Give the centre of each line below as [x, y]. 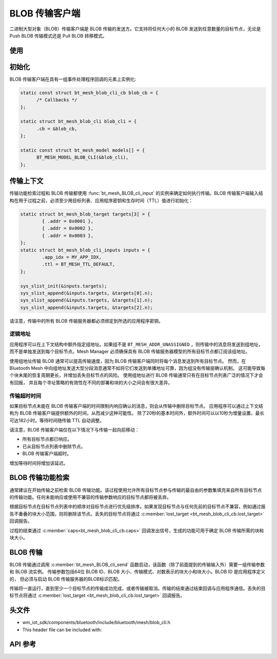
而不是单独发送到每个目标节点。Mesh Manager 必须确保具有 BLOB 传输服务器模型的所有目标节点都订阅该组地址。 [130, 351]
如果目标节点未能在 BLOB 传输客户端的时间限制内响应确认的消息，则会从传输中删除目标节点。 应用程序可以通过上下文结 [136, 406]
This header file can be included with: [62, 630]
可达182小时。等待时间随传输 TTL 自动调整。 [57, 420]
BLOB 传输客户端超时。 [47, 454]
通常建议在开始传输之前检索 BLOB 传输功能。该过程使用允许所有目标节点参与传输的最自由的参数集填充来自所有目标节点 [136, 490]
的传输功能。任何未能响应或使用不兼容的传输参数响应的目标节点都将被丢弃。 [90, 497]
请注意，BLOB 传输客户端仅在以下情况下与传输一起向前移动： [74, 430]
